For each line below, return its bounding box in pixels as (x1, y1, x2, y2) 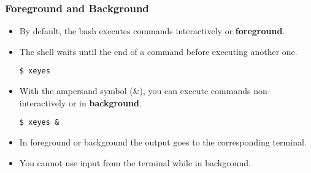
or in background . (68, 96, 142, 109)
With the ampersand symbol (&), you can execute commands (19, 84, 251, 97)
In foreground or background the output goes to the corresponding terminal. (19, 135, 307, 148)
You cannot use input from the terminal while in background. (19, 156, 251, 169)
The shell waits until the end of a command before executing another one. (19, 45, 298, 57)
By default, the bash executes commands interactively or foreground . (19, 24, 285, 37)
